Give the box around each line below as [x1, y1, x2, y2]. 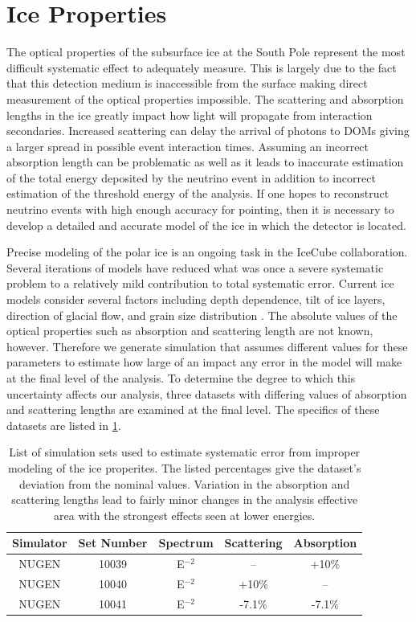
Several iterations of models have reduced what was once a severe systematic [6, 259, 384, 276]
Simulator [12, 534, 67, 551]
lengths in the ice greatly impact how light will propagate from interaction [6, 106, 373, 123]
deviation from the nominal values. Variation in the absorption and [18, 475, 350, 492]
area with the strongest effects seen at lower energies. [54, 506, 316, 523]
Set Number [78, 534, 148, 551]
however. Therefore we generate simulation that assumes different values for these [6, 338, 408, 354]
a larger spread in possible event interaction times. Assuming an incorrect [6, 137, 369, 154]
